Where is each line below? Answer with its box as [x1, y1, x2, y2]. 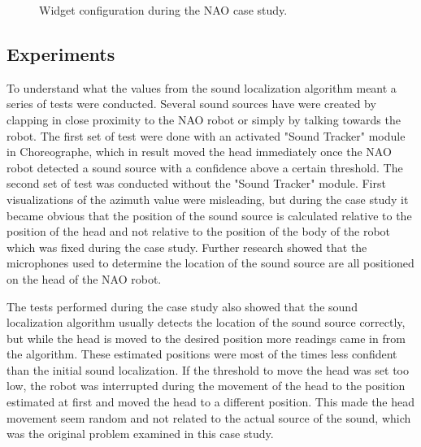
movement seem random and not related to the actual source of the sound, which [7, 409, 411, 426]
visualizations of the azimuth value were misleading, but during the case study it [7, 190, 409, 207]
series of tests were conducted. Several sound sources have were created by [7, 95, 376, 112]
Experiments [7, 41, 115, 66]
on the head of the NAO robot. [7, 270, 162, 287]
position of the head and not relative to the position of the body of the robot [7, 223, 391, 240]
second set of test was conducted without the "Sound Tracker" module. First [7, 175, 386, 192]
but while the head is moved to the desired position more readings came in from [7, 329, 406, 346]
